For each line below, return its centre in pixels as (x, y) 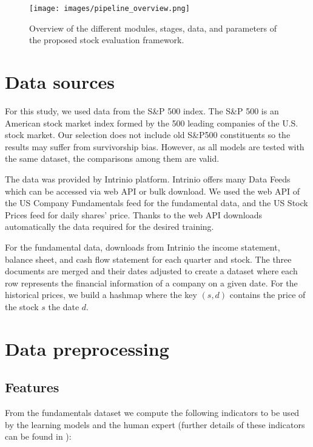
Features (32, 387)
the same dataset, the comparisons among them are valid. (112, 158)
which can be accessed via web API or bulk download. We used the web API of (152, 191)
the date (64, 306)
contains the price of (268, 295)
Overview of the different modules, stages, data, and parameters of (153, 28)
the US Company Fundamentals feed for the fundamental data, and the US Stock (156, 203)
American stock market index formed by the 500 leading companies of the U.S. (152, 123)
